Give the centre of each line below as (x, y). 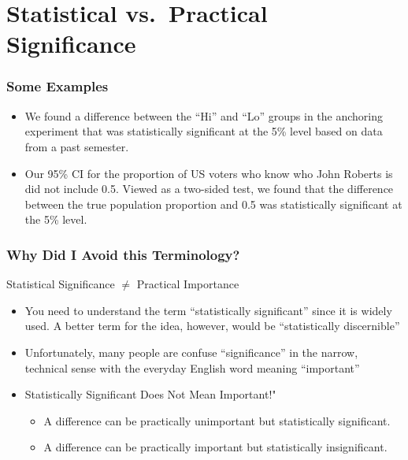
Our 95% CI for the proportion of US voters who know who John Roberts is (209, 173)
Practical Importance (188, 284)
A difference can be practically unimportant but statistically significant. (217, 420)
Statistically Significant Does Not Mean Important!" (150, 394)
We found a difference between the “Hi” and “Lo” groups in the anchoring (204, 115)
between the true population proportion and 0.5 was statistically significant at (213, 204)
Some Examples (57, 86)
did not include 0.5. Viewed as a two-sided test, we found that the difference (209, 189)
